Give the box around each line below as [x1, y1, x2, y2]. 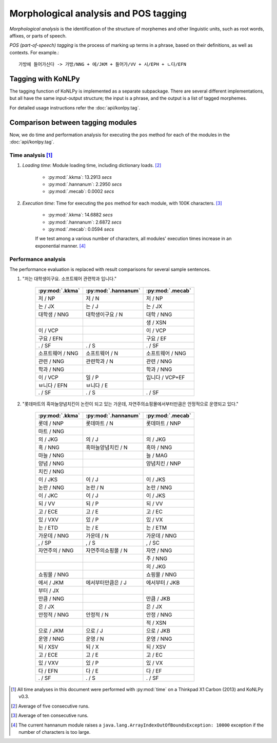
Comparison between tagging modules [9, 118, 137, 127]
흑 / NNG [38, 444, 60, 451]
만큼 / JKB [146, 595, 170, 602]
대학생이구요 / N [85, 311, 123, 318]
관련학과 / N [85, 358, 114, 365]
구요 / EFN [38, 335, 63, 342]
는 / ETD [38, 524, 58, 531]
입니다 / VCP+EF [146, 374, 185, 381]
